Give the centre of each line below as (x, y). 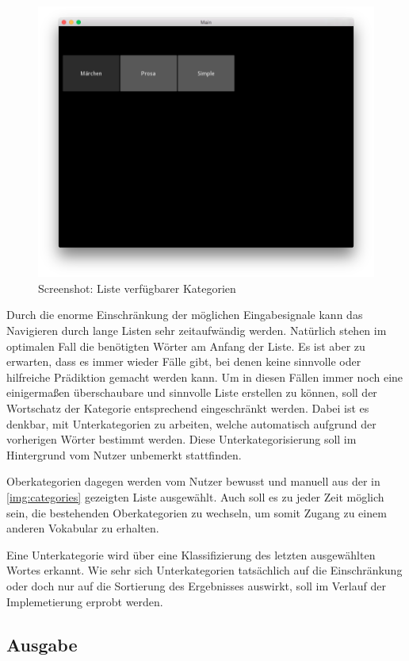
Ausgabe (42, 644)
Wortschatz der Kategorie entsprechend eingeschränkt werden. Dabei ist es (188, 407)
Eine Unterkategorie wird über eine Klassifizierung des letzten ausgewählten (191, 554)
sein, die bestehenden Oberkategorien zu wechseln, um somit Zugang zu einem (197, 512)
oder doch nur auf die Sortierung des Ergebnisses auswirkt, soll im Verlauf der (196, 585)
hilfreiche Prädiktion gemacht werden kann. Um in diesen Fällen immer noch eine (205, 377)
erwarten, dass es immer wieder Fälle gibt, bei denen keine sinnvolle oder (184, 361)
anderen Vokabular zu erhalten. (83, 528)
